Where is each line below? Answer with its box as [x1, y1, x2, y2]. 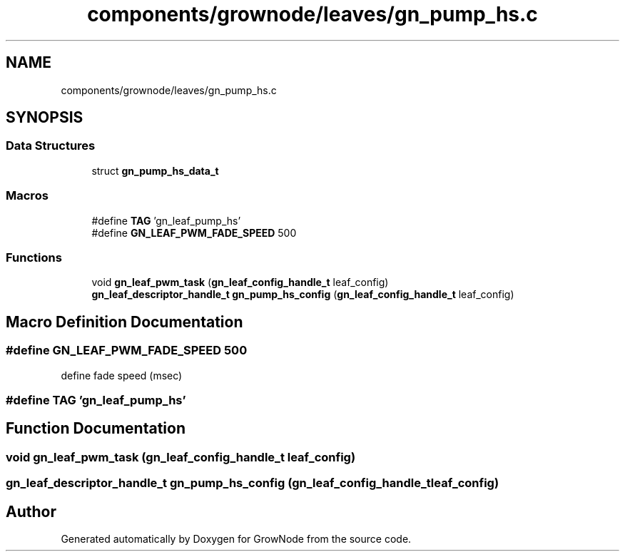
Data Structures [6, 138, 96, 153]
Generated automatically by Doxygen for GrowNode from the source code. [61, 532, 412, 545]
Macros [6, 188, 49, 203]
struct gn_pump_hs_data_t [91, 164, 219, 177]
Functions [6, 250, 62, 265]
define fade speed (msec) [61, 369, 183, 382]
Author [6, 502, 56, 521]
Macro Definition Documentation [6, 312, 243, 331]
